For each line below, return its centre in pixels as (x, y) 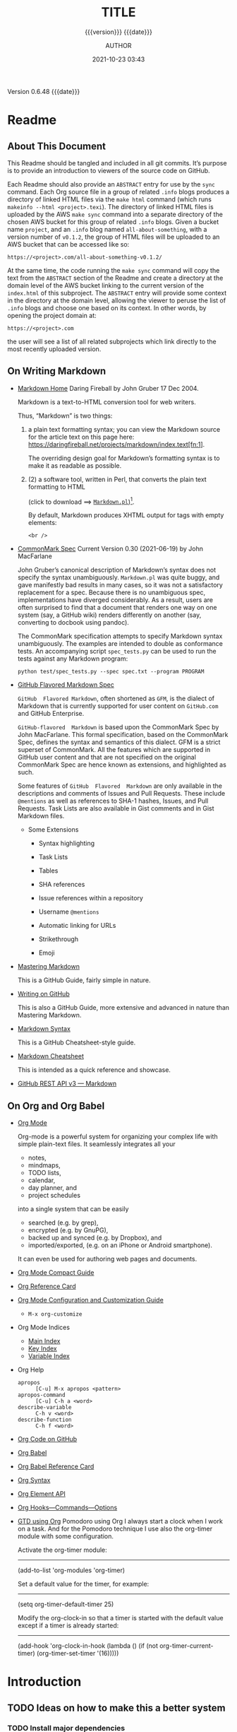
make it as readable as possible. (75, 465)
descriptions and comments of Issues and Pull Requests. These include (121, 794)
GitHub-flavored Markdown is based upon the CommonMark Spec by (118, 727)
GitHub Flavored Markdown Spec (66, 685)
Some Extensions (53, 830)
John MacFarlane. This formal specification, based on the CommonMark (123, 735)
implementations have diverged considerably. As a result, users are (115, 600)
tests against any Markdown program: (73, 659)
